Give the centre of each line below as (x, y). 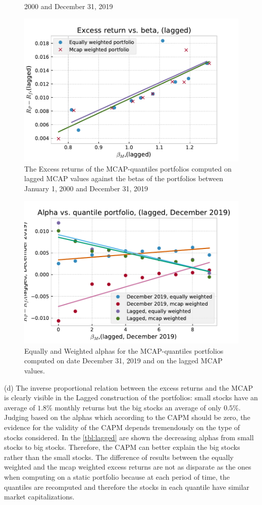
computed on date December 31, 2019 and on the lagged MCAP (123, 361)
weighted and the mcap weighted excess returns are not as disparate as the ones (128, 467)
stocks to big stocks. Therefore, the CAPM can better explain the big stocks (122, 447)
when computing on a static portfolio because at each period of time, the (117, 477)
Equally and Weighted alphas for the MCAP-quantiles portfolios (124, 350)
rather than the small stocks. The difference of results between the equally (119, 457)
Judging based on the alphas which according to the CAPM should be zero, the (127, 417)
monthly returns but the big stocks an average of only (138, 407)
